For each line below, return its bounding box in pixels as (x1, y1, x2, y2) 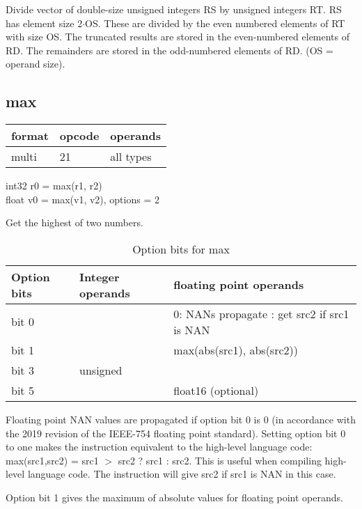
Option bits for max (132, 240, 230, 257)
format (11, 127, 49, 144)
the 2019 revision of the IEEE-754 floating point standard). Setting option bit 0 (6, 425, 346, 440)
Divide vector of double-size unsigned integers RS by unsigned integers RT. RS (6, 2, 342, 16)
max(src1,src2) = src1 (6, 453, 99, 467)
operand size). (6, 56, 65, 71)
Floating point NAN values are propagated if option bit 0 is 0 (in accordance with (6, 412, 356, 426)
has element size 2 (6, 15, 83, 30)
